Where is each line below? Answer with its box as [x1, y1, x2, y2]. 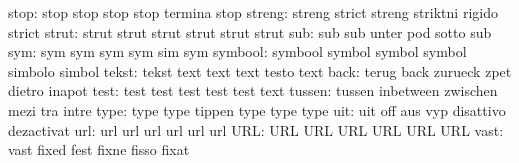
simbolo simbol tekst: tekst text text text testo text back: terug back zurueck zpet [8, 60, 512, 81]
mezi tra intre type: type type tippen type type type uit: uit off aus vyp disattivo [8, 99, 506, 120]
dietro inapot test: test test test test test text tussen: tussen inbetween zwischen [8, 80, 498, 101]
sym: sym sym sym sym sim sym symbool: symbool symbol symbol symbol [8, 41, 467, 62]
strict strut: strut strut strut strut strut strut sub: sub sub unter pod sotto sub [8, 21, 492, 42]
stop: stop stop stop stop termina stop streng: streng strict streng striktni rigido [8, 2, 498, 22]
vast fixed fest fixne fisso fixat [8, 139, 190, 160]
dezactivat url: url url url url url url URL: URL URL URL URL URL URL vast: [8, 119, 504, 140]
